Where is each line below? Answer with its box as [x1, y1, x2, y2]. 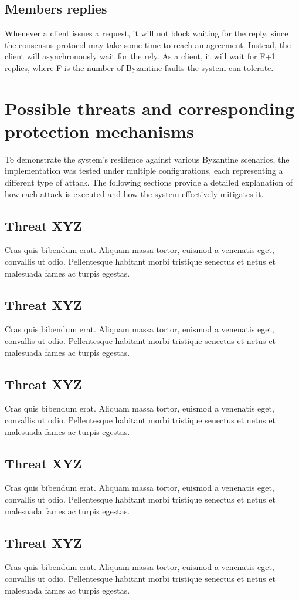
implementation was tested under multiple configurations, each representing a [5, 164, 283, 177]
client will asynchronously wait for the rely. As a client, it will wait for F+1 [5, 50, 276, 62]
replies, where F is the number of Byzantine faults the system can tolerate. [5, 61, 274, 73]
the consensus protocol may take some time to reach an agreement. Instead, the [5, 38, 291, 50]
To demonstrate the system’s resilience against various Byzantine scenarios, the [5, 153, 290, 165]
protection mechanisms [5, 119, 194, 143]
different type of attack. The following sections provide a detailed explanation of [5, 176, 293, 188]
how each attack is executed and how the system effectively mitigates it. [5, 187, 264, 200]
